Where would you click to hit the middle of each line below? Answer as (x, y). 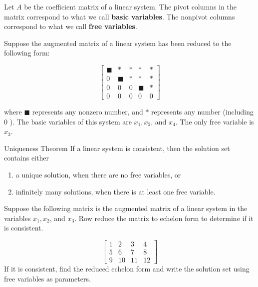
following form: (27, 53)
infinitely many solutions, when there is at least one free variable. (116, 191)
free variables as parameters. (47, 278)
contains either (26, 158)
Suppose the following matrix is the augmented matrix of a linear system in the (126, 208)
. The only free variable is (215, 121)
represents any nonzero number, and (88, 112)
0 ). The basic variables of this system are (68, 121)
